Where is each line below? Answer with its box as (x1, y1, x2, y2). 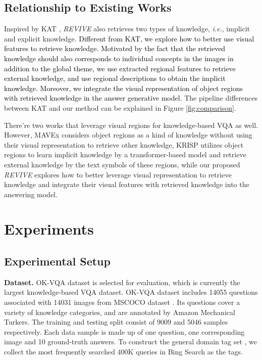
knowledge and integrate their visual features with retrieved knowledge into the (4, 179, 249, 190)
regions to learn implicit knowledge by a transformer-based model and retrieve (4, 149, 246, 160)
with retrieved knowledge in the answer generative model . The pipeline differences (4, 93, 257, 103)
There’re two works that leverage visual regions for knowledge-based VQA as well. (4, 119, 258, 130)
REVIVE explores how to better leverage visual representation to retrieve (4, 169, 232, 179)
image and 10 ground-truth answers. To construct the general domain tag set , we (4, 336, 257, 347)
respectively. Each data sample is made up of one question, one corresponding (4, 326, 245, 337)
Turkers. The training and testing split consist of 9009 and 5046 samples (4, 317, 228, 327)
